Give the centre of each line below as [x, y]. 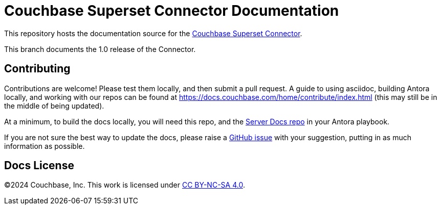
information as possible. [45, 146]
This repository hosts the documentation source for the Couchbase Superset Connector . [153, 33]
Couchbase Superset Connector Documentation [172, 11]
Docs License [39, 166]
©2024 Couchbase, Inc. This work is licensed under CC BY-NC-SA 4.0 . [125, 185]
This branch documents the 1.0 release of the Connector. [100, 49]
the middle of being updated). [54, 106]
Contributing [37, 69]
